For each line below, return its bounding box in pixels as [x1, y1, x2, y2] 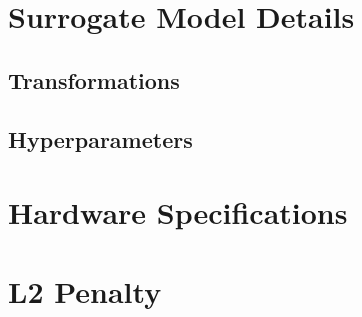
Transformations [8, 64, 180, 95]
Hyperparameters [8, 123, 193, 154]
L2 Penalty [8, 270, 162, 311]
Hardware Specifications [8, 192, 348, 233]
